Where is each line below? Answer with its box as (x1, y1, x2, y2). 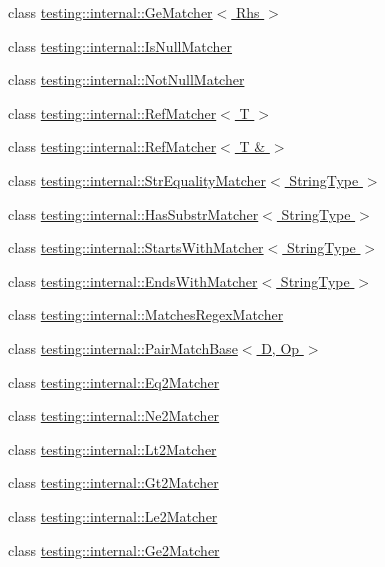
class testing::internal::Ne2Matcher (8, 405, 220, 426)
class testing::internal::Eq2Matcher (8, 371, 220, 392)
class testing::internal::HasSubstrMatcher (8, 203, 259, 224)
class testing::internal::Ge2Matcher (8, 539, 220, 560)
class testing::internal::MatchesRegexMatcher (8, 304, 284, 325)
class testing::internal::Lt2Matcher (8, 438, 217, 459)
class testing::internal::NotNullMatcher (8, 69, 245, 90)
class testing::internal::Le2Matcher (8, 505, 218, 526)
